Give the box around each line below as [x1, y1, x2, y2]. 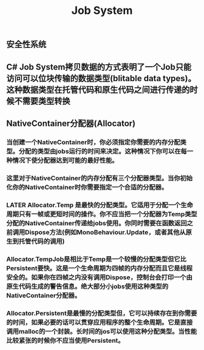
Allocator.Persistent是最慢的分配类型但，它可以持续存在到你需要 [6, 309, 197, 317]
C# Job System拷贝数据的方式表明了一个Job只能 [6, 62, 192, 72]
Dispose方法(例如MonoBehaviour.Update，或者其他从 [25, 228, 186, 236]
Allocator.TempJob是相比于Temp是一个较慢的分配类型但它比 [6, 255, 187, 263]
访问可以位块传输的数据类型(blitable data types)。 [6, 73, 196, 84]
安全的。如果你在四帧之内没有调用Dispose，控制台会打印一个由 [6, 273, 193, 282]
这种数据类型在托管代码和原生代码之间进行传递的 [6, 84, 190, 94]
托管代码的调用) [18, 237, 65, 245]
